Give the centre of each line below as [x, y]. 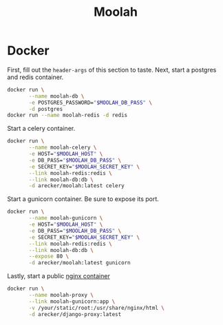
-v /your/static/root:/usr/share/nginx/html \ [97, 308]
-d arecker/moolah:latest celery [77, 186]
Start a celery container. [41, 129]
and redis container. [35, 77]
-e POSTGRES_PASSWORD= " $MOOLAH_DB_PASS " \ [91, 103]
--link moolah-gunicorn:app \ [72, 301]
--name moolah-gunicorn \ [66, 218]
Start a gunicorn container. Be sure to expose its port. [83, 199]
